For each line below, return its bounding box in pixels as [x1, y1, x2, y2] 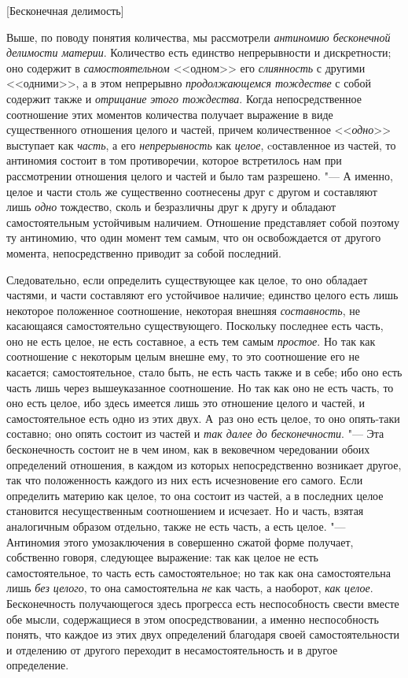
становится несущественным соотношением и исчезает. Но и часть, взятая [6, 502, 364, 519]
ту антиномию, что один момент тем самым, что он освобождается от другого [6, 229, 381, 246]
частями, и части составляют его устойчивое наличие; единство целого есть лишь [6, 287, 399, 303]
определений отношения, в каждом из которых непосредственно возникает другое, [6, 456, 402, 472]
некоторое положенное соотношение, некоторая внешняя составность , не [6, 302, 360, 318]
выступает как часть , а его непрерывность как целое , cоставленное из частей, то [6, 136, 396, 153]
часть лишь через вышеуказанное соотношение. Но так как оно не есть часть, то [6, 379, 394, 395]
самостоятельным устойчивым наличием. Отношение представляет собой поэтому [6, 213, 399, 230]
